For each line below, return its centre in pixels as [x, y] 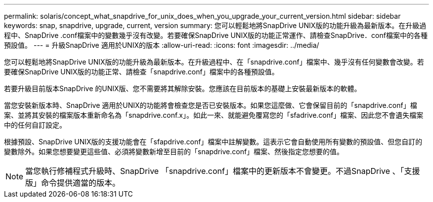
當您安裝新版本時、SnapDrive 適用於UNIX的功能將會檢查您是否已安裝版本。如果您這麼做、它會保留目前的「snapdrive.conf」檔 [211, 105]
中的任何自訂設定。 [35, 125]
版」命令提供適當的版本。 [73, 183]
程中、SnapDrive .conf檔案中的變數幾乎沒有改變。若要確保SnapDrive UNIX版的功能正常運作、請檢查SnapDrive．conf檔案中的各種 [216, 35]
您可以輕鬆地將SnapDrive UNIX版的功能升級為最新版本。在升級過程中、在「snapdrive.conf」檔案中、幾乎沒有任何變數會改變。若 [214, 62]
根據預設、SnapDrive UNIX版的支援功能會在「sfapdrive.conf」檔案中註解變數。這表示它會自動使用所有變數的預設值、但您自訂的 [213, 142]
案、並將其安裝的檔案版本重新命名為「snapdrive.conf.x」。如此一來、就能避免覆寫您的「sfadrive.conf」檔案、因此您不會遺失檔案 [214, 115]
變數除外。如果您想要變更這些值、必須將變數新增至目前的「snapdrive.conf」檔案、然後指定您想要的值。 [174, 151]
